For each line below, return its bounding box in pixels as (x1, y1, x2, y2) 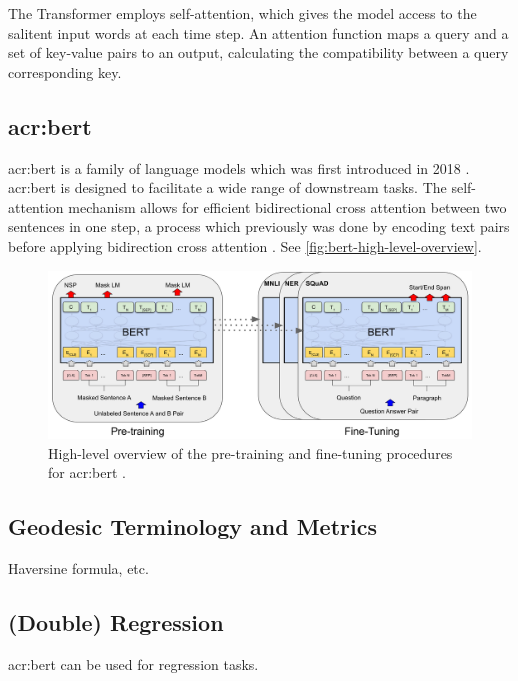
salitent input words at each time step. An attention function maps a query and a (8, 22, 509, 43)
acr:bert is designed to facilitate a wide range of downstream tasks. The (8, 177, 447, 198)
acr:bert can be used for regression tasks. (8, 653, 259, 674)
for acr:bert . (48, 462, 126, 483)
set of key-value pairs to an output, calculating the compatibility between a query (8, 42, 509, 63)
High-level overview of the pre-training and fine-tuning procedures (48, 442, 453, 463)
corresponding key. (8, 61, 122, 82)
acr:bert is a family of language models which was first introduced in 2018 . (8, 157, 470, 178)
